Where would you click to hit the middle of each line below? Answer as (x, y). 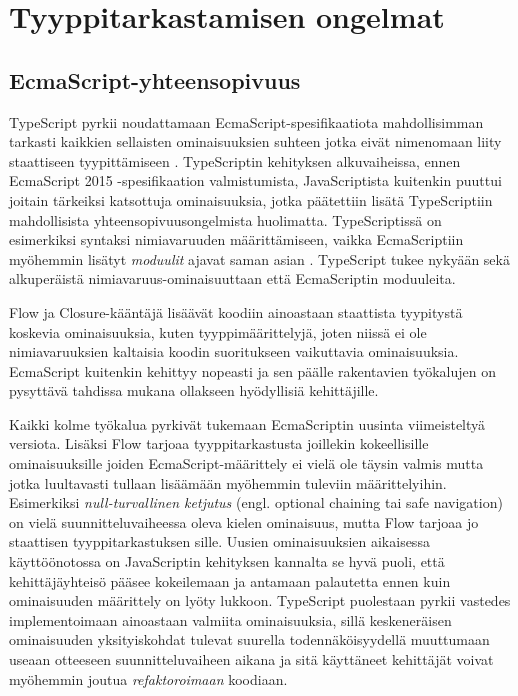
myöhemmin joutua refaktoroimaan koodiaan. (148, 678)
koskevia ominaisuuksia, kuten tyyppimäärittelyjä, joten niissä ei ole (218, 331)
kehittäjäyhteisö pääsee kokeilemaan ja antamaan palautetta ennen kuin (230, 580)
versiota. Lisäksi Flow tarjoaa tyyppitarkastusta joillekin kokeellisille (219, 443)
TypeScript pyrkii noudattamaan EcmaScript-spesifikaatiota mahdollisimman (246, 121)
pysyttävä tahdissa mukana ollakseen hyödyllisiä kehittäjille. (194, 390)
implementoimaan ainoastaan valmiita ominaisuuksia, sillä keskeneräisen (230, 619)
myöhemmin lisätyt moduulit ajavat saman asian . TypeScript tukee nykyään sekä (259, 258)
